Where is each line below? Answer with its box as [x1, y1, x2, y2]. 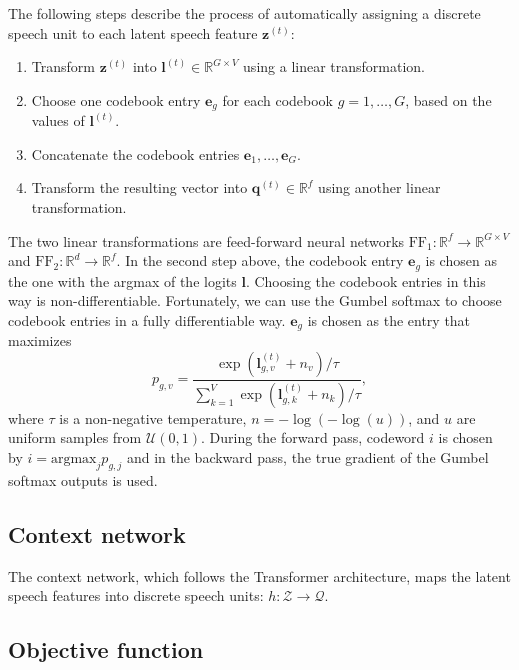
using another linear [318, 177, 441, 198]
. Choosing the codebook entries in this [245, 270, 486, 291]
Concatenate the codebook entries [31, 143, 240, 164]
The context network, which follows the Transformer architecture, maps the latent [8, 565, 511, 586]
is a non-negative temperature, [59, 407, 247, 428]
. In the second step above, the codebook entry [116, 250, 404, 271]
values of [31, 110, 85, 131]
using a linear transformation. [243, 56, 425, 77]
